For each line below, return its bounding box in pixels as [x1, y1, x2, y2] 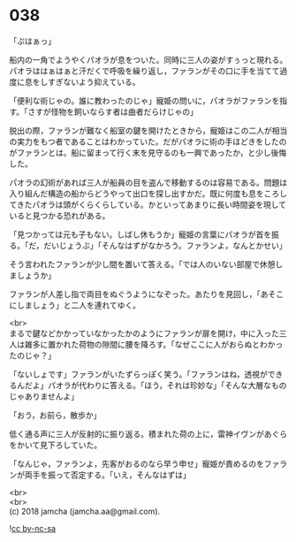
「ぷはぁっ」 [9, 35, 56, 46]
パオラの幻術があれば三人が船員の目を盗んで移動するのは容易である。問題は [9, 177, 288, 187]
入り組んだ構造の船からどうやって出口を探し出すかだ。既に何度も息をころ [9, 187, 280, 199]
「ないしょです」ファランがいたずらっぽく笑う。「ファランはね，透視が [9, 369, 268, 379]
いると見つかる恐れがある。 [9, 210, 110, 221]
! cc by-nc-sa [9, 523, 56, 533]
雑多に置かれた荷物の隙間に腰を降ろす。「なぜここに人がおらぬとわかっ [24, 339, 284, 349]
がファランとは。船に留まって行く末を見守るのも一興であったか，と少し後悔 [9, 147, 287, 157]
